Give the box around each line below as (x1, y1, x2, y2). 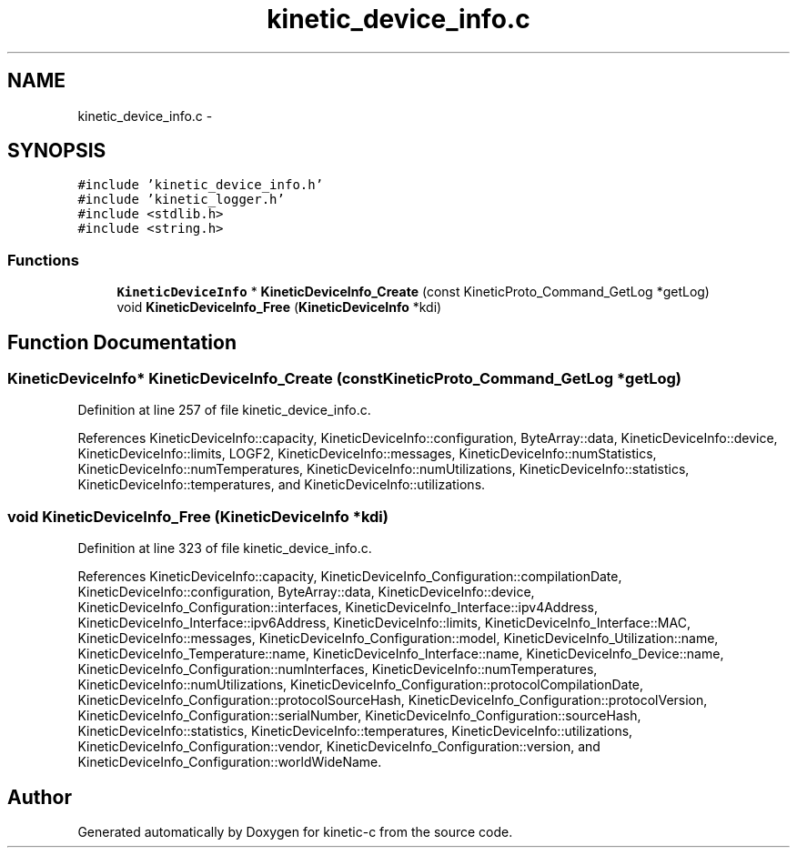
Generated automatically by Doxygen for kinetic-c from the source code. (77, 824, 513, 840)
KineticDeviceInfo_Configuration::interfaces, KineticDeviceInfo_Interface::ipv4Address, (77, 599, 598, 616)
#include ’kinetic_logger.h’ (77, 192, 285, 207)
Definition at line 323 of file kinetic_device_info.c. (77, 540, 372, 557)
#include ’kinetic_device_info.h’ (77, 177, 324, 193)
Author (7, 785, 72, 809)
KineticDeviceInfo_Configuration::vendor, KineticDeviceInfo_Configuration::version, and (77, 739, 600, 755)
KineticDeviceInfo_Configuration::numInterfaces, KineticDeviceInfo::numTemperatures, (77, 661, 598, 678)
